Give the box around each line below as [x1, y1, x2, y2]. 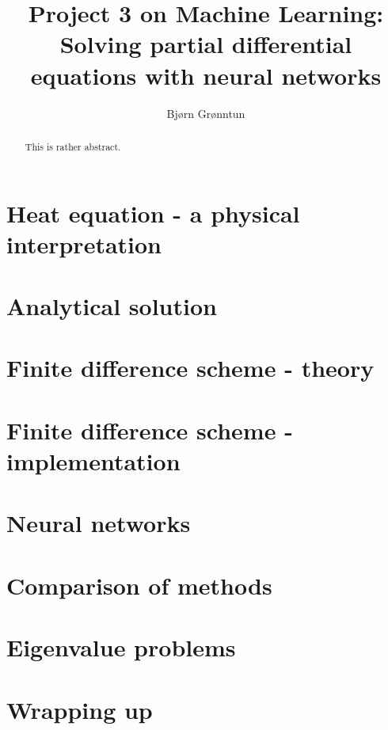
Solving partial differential [59, 28, 352, 60]
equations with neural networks [30, 59, 382, 91]
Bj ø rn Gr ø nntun [166, 105, 245, 121]
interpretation [6, 227, 162, 260]
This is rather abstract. [25, 139, 121, 153]
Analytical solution [6, 290, 217, 322]
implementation [6, 445, 181, 477]
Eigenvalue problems [6, 631, 236, 663]
